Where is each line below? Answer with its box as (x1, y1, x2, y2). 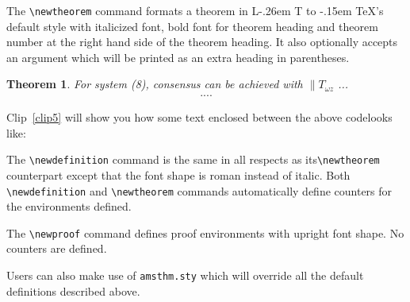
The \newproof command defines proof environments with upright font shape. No (6, 224, 404, 241)
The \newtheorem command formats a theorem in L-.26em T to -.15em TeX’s (6, 2, 384, 18)
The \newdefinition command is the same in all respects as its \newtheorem (6, 151, 380, 168)
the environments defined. (6, 198, 132, 215)
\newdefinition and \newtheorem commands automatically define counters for (6, 182, 393, 199)
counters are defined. (6, 240, 107, 257)
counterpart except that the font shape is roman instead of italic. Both (6, 166, 351, 183)
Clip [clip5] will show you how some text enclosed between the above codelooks (6, 109, 393, 126)
